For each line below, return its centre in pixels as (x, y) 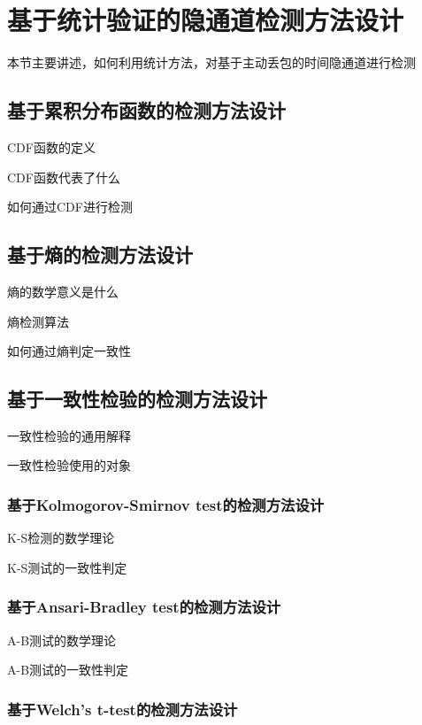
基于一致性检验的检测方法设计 (137, 399)
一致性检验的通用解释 (69, 435)
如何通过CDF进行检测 (70, 207)
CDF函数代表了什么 (64, 177)
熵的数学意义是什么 (63, 291)
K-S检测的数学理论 (61, 538)
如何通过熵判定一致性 (69, 351)
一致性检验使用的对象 (69, 465)
